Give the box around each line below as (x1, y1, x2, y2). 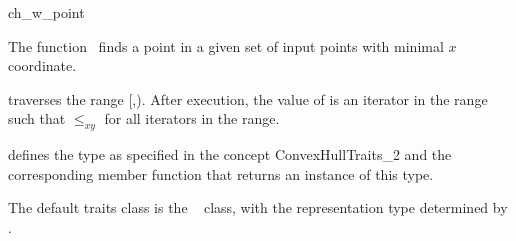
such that (8, 108, 66, 129)
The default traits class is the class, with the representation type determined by (8, 197, 508, 218)
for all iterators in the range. (104, 108, 280, 129)
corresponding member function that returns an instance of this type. (8, 163, 434, 184)
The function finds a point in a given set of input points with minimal (8, 35, 444, 56)
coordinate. (8, 55, 77, 76)
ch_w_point (8, 2, 85, 22)
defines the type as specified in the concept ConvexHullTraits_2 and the (8, 144, 452, 165)
